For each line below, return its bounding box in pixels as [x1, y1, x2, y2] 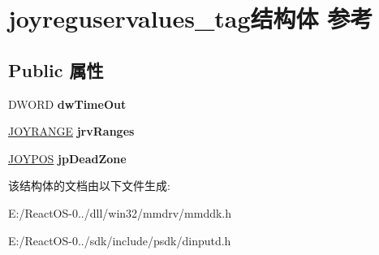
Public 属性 [8, 57, 104, 82]
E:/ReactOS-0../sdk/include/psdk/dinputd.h [8, 231, 231, 249]
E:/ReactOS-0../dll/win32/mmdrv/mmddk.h [8, 204, 232, 221]
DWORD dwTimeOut [8, 95, 127, 112]
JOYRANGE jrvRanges [8, 123, 135, 140]
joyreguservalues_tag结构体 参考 [8, 2, 373, 35]
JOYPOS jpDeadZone [8, 149, 127, 166]
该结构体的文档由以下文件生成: [8, 177, 170, 194]
